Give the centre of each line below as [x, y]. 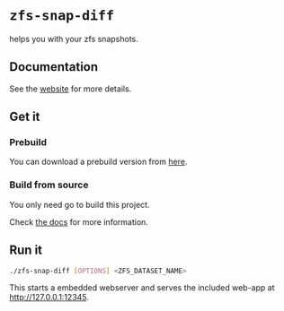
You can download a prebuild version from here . [98, 162]
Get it [25, 117]
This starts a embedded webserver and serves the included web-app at [142, 288]
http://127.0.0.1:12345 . [49, 298]
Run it [26, 251]
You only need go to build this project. [80, 204]
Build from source [49, 185]
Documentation [54, 67]
